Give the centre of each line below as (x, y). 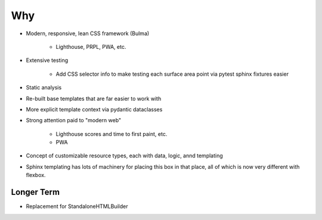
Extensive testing (47, 60)
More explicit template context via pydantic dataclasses (94, 109)
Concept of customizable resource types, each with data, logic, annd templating (124, 156)
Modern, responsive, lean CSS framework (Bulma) (88, 33)
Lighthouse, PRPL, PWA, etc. (91, 47)
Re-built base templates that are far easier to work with (94, 98)
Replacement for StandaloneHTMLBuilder (77, 206)
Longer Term (35, 192)
